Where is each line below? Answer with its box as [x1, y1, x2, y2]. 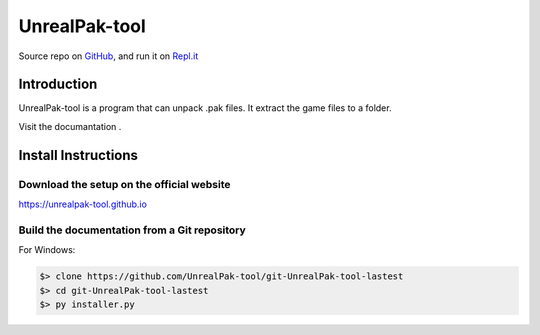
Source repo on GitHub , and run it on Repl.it [18, 50, 199, 62]
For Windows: [18, 244, 76, 256]
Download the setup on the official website [18, 177, 231, 191]
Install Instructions [18, 146, 139, 164]
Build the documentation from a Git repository [18, 223, 247, 237]
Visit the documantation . [18, 120, 122, 132]
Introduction [18, 76, 98, 93]
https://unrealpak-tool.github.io [18, 198, 147, 210]
